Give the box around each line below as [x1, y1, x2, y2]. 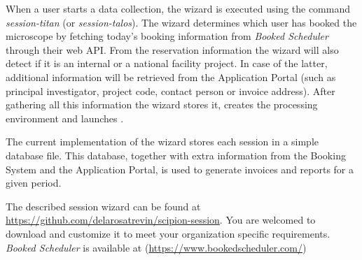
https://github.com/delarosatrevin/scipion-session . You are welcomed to [6, 212, 316, 227]
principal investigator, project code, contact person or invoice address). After [6, 83, 335, 98]
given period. [6, 175, 62, 190]
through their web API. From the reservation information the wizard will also [6, 42, 339, 57]
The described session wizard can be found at [6, 198, 201, 213]
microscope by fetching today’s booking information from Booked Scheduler [6, 29, 328, 43]
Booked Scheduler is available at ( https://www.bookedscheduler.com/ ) [6, 240, 307, 254]
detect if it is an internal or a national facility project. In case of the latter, [6, 56, 328, 71]
